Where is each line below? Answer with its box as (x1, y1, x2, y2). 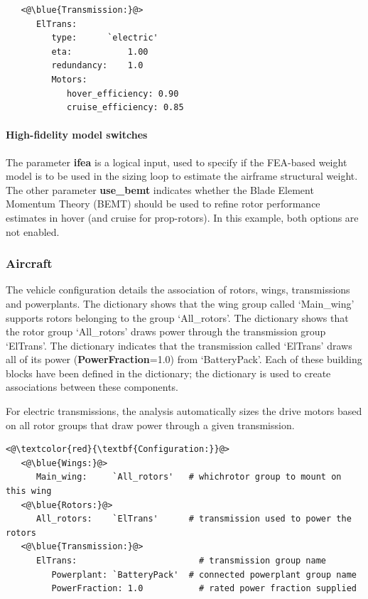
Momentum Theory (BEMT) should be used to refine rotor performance (6, 196, 320, 211)
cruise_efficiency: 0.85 (66, 102, 184, 113)
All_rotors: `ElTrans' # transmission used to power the (36, 514, 352, 524)
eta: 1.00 (51, 46, 148, 57)
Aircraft (6, 254, 53, 272)
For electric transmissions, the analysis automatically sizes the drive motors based (6, 404, 362, 419)
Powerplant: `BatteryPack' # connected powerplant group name (51, 569, 357, 580)
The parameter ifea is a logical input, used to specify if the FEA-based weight (6, 154, 347, 169)
